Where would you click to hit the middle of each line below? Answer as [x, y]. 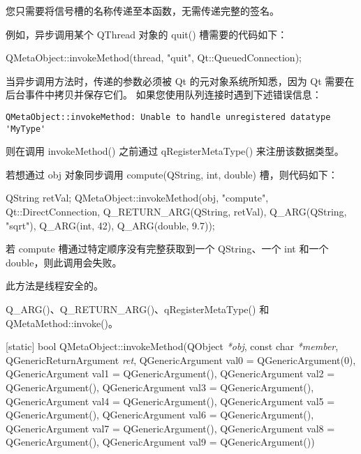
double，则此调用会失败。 [64, 262]
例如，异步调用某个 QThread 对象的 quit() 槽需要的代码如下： [147, 34]
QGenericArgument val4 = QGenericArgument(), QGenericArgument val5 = [170, 401]
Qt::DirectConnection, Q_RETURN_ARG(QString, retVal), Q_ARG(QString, [176, 212]
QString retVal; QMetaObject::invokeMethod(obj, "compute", [137, 198]
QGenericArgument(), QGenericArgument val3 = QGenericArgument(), [160, 387]
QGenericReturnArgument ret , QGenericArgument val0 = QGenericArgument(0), [181, 360]
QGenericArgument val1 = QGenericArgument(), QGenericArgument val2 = [170, 373]
